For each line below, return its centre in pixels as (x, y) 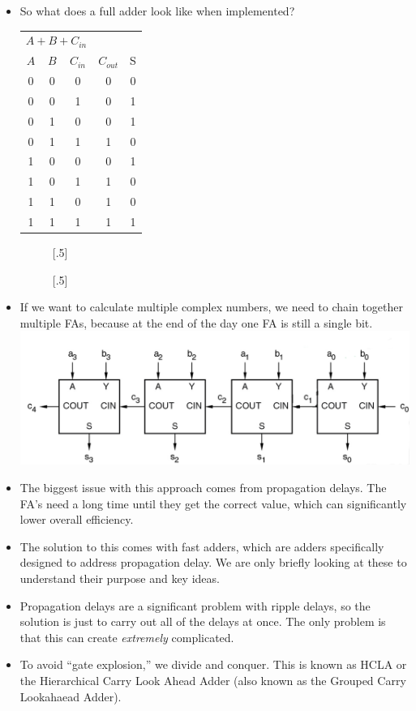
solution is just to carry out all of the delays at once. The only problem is (203, 621)
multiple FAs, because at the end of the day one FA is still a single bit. (196, 322)
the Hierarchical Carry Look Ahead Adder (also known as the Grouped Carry (213, 680)
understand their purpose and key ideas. (120, 578)
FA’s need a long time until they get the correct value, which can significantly (213, 503)
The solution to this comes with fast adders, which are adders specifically (202, 546)
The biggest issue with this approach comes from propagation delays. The (203, 488)
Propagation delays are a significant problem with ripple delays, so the (195, 605)
